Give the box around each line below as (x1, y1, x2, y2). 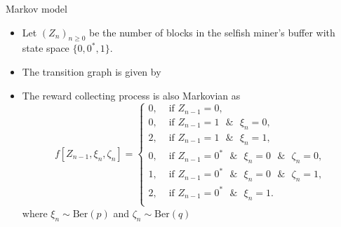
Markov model (6, 1, 67, 15)
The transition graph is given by (22, 64, 161, 78)
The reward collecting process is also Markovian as (22, 88, 241, 102)
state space (22, 41, 69, 55)
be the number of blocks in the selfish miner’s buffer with (88, 25, 335, 39)
